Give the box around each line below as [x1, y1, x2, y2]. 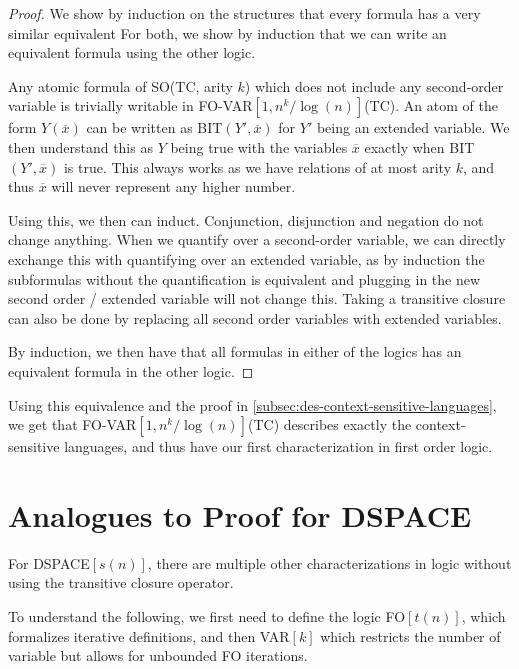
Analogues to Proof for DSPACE [8, 494, 472, 535]
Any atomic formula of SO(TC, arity [8, 75, 233, 96]
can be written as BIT [86, 117, 223, 138]
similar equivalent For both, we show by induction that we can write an [8, 22, 447, 43]
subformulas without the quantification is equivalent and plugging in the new [8, 268, 481, 289]
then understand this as [8, 136, 153, 157]
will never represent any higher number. [51, 176, 296, 197]
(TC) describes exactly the [248, 414, 412, 435]
